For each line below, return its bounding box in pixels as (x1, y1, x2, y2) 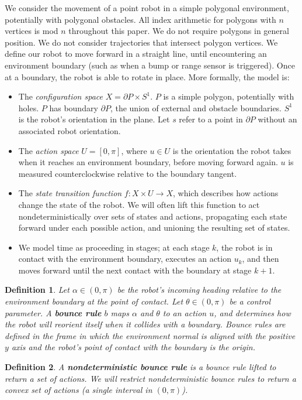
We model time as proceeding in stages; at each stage (18, 241, 210, 253)
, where (121, 144, 147, 156)
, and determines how (214, 306, 291, 319)
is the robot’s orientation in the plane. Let (18, 113, 170, 125)
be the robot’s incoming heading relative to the (117, 283, 282, 296)
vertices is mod (5, 25, 58, 37)
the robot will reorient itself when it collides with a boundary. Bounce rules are (5, 318, 286, 330)
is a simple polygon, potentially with (163, 90, 294, 102)
